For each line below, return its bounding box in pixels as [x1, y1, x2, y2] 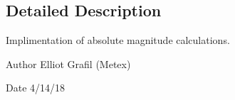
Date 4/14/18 [6, 80, 66, 95]
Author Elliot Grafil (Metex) [6, 56, 131, 71]
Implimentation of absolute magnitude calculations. [6, 33, 230, 48]
